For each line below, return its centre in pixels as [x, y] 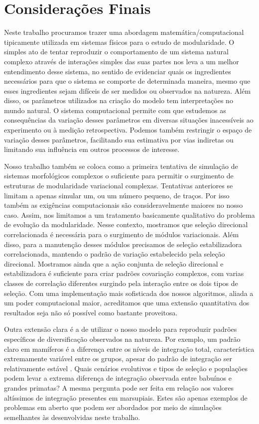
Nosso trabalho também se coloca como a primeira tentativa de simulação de [121, 166]
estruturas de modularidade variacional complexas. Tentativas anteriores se [119, 186]
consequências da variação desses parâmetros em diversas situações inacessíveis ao [129, 120]
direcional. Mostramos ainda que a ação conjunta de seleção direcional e [114, 263]
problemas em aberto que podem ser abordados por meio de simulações [113, 407]
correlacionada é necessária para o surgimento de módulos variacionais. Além [122, 234]
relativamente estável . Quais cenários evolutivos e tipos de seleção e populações [126, 368]
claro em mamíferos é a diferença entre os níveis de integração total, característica [129, 349]
